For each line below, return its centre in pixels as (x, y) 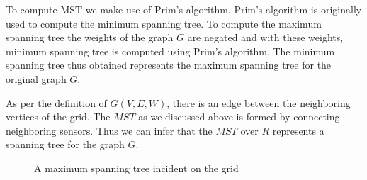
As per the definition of (56, 102)
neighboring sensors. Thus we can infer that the (109, 130)
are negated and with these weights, (265, 37)
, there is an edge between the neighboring (259, 102)
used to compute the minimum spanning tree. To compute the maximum (164, 23)
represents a (298, 130)
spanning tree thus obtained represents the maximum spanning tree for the (169, 65)
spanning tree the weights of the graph (90, 37)
